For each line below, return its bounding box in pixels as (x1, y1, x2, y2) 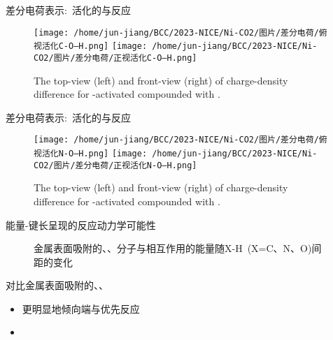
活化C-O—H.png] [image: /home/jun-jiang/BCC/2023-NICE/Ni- (41, 41, 318, 52)
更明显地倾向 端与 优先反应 (22, 301, 140, 316)
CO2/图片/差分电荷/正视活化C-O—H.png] (34, 52, 197, 63)
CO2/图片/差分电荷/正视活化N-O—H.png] (34, 160, 197, 170)
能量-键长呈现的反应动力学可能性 (6, 217, 156, 232)
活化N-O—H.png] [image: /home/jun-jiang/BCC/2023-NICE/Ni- (41, 149, 318, 158)
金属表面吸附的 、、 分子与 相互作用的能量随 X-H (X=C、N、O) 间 (34, 241, 322, 256)
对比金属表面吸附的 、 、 (6, 278, 108, 293)
